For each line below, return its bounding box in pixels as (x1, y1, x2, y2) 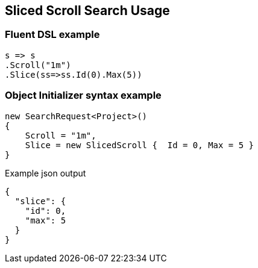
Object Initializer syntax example (5, 89, 162, 102)
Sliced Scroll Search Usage (5, 3, 170, 18)
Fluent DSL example (5, 28, 100, 41)
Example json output (5, 167, 86, 178)
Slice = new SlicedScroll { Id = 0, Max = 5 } (25, 140, 254, 150)
